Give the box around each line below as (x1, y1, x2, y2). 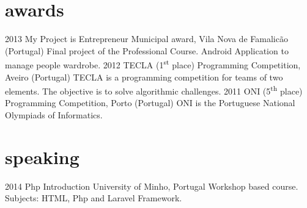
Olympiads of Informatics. (5, 109, 103, 121)
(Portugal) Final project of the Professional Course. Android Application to (5, 44, 289, 57)
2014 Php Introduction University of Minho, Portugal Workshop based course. (5, 179, 298, 192)
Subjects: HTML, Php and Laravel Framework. (5, 192, 182, 204)
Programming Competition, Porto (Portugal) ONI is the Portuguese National (5, 96, 295, 109)
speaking (5, 144, 80, 169)
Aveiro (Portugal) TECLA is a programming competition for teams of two (5, 70, 283, 83)
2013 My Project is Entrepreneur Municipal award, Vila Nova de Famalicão (5, 32, 288, 45)
